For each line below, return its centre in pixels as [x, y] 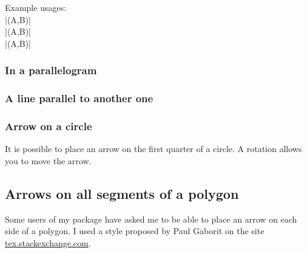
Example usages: [36, 7]
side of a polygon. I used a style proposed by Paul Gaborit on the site [135, 231]
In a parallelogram [51, 70]
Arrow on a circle [49, 126]
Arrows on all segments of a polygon [122, 193]
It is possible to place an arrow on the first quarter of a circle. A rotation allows [153, 149]
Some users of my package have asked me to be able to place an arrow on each [151, 219]
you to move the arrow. [48, 160]
